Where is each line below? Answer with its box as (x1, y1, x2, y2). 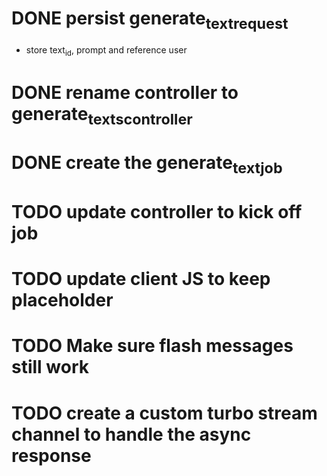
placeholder (11, 289, 114, 312)
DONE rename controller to (11, 81, 239, 104)
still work (11, 356, 90, 379)
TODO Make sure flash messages (11, 335, 294, 357)
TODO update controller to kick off (11, 201, 303, 224)
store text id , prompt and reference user (25, 43, 188, 58)
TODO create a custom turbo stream (11, 402, 318, 424)
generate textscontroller (11, 102, 193, 129)
